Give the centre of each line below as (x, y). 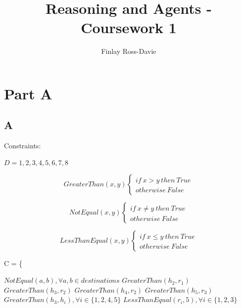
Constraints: (23, 146)
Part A (28, 93)
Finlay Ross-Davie (129, 51)
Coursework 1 (129, 27)
